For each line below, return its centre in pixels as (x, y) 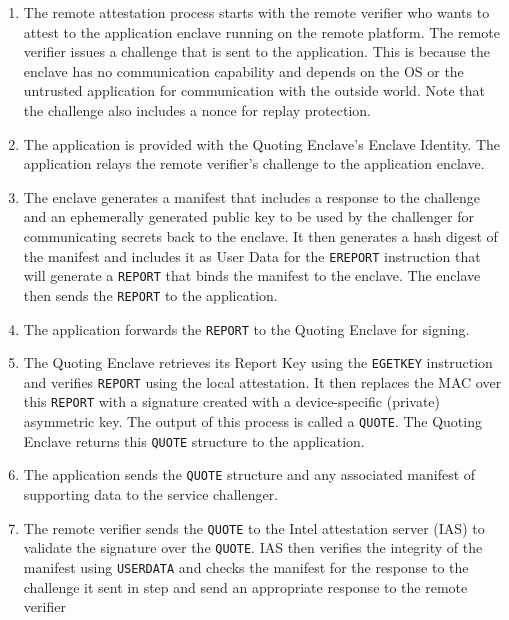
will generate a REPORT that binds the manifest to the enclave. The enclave (252, 275)
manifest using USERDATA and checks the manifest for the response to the (246, 567)
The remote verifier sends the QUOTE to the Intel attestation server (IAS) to (254, 527)
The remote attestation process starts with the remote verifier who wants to (256, 12)
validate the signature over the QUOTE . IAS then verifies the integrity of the (253, 547)
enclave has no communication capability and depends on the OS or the (243, 70)
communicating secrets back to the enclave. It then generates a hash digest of (260, 235)
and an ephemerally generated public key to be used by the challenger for (248, 216)
